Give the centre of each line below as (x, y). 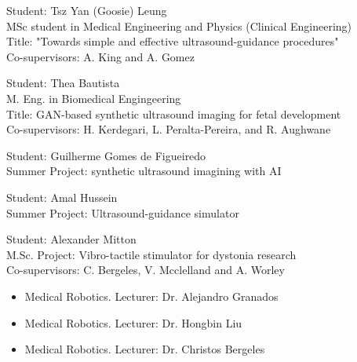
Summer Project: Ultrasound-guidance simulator (123, 212)
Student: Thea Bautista (63, 83)
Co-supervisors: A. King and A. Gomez (100, 56)
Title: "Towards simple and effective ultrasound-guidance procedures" (173, 41)
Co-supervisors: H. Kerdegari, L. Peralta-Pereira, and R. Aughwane (169, 129)
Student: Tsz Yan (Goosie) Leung (87, 10)
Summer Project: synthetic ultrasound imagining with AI (144, 171)
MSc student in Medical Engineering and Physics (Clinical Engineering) (179, 26)
